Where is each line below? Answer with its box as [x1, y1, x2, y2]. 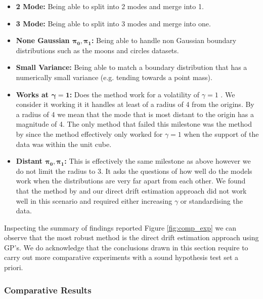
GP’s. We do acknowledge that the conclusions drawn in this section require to [4, 242, 248, 252]
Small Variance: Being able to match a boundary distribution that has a [16, 62, 247, 72]
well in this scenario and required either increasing [16, 195, 172, 206]
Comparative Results [4, 283, 92, 296]
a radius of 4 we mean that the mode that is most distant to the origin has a [16, 108, 254, 119]
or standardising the [180, 195, 243, 206]
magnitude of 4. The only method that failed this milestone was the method [16, 119, 252, 129]
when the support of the [184, 128, 259, 139]
